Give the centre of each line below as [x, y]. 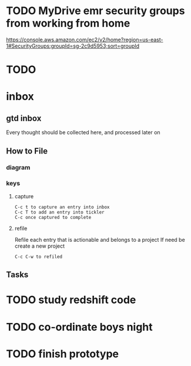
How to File [27, 151]
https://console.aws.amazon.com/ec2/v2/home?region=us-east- [85, 39]
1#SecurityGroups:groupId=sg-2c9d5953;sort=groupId [73, 46]
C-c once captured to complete [53, 217]
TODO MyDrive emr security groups [95, 11]
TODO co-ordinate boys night [79, 327]
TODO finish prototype [63, 354]
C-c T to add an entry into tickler [59, 212]
